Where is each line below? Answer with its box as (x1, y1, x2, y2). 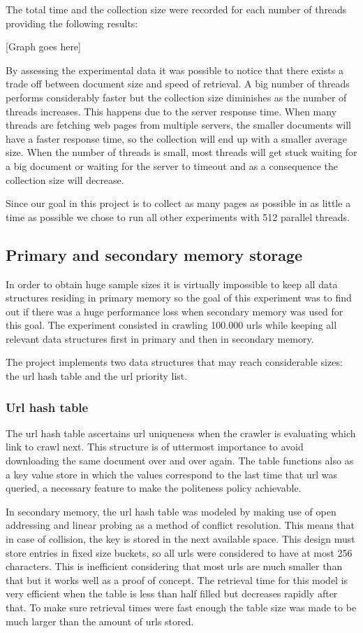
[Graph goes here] (6, 39, 81, 54)
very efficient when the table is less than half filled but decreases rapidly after (6, 586, 338, 601)
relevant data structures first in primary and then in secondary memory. (6, 331, 314, 346)
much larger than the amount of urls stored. (6, 613, 194, 628)
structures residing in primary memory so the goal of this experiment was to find (6, 290, 352, 305)
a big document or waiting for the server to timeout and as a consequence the (6, 158, 338, 173)
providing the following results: (6, 15, 138, 30)
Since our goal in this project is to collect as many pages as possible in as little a (6, 196, 351, 211)
